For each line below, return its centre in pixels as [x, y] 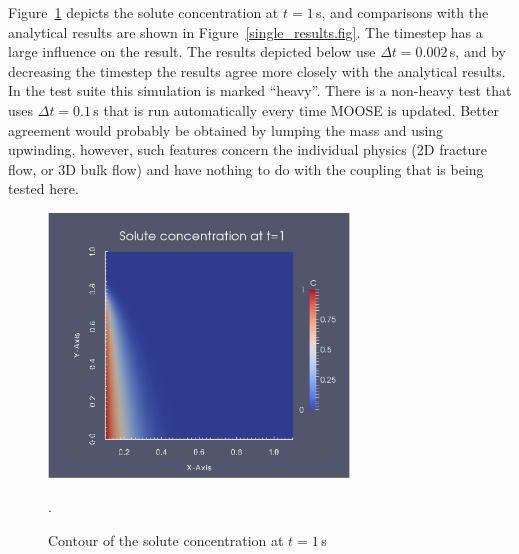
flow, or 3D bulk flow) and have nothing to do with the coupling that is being [246, 168]
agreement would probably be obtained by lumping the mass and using [226, 129]
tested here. [43, 188]
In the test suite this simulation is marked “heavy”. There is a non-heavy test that [260, 90]
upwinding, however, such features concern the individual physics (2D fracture [248, 149]
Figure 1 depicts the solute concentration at [143, 12]
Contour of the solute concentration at [166, 539]
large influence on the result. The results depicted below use [192, 51]
